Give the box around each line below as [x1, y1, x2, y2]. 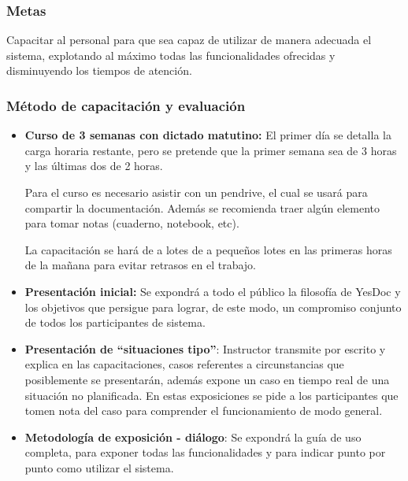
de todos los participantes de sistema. [24, 314, 206, 331]
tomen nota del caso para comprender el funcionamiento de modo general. [24, 402, 383, 419]
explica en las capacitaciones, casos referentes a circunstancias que [24, 356, 344, 372]
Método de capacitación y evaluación [6, 95, 246, 115]
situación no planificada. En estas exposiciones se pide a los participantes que [24, 387, 399, 403]
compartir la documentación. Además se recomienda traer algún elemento [24, 199, 380, 216]
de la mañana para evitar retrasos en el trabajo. [24, 257, 256, 273]
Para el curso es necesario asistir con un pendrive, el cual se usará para [24, 184, 368, 200]
